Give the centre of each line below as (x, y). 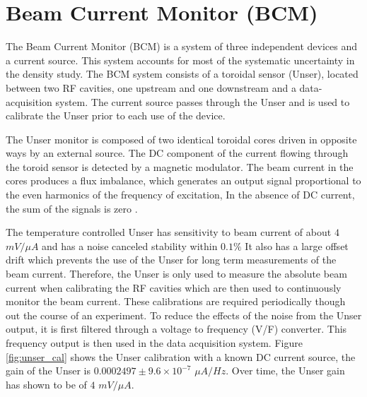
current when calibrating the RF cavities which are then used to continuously (174, 287)
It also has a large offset (297, 245)
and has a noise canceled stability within (130, 245)
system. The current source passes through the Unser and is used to (203, 101)
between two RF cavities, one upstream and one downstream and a (151, 87)
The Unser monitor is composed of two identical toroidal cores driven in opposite (181, 139)
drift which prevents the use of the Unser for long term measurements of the (171, 260)
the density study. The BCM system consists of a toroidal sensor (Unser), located (182, 74)
